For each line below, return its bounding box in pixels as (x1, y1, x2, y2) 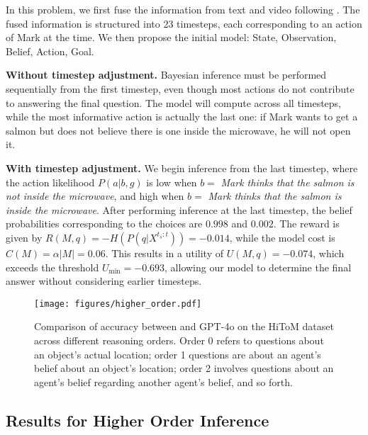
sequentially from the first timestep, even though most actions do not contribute (6, 81, 355, 96)
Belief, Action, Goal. (6, 43, 94, 58)
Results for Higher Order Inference (6, 409, 269, 431)
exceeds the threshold (6, 259, 99, 274)
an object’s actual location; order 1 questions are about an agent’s (34, 346, 321, 361)
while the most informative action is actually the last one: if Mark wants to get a (6, 109, 358, 124)
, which (313, 245, 345, 260)
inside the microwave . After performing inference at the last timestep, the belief (6, 202, 352, 217)
